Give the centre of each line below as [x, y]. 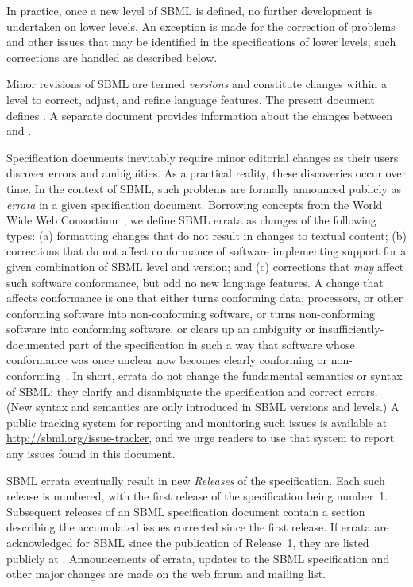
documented [36, 344]
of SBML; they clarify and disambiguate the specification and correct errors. [192, 391]
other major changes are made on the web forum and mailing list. [166, 574]
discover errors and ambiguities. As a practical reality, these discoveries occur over [206, 173]
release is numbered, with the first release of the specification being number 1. [197, 496]
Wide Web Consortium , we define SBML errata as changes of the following [191, 220]
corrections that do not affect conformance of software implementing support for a [206, 251]
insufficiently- [351, 329]
